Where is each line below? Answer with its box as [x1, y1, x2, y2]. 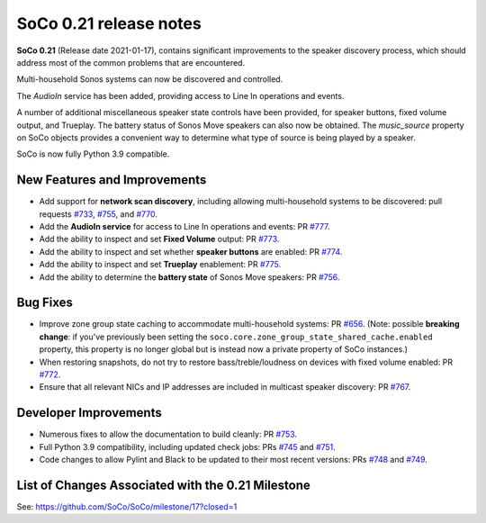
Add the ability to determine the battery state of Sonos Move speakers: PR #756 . [39, 271, 340, 283]
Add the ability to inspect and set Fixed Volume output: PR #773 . [39, 234, 280, 245]
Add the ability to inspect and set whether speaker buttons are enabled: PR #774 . [39, 246, 343, 257]
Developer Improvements [16, 405, 162, 420]
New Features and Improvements [16, 172, 207, 188]
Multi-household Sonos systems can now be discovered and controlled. [16, 74, 283, 85]
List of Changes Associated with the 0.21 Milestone [16, 477, 310, 492]
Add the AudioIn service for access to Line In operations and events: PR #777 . [39, 221, 330, 231]
